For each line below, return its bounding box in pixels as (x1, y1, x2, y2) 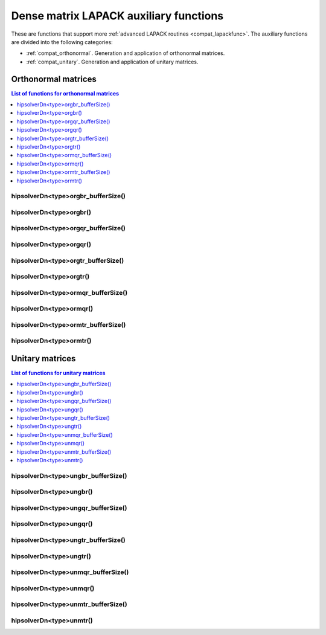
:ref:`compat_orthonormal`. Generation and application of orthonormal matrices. (26, 50, 225, 57)
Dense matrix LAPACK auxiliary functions (11, 9, 224, 22)
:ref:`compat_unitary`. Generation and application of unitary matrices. (26, 58, 199, 65)
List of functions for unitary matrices (11, 369, 106, 377)
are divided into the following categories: (11, 38, 113, 45)
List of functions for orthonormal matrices (11, 89, 120, 97)
